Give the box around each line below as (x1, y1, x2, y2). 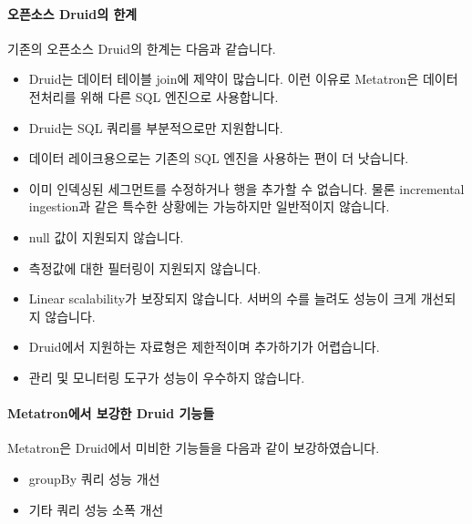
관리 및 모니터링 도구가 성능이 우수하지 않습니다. (28, 367, 305, 386)
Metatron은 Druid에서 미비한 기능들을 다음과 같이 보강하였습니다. (7, 438, 380, 457)
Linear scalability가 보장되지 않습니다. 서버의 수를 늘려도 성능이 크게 (28, 289, 417, 308)
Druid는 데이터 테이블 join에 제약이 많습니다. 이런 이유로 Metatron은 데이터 (28, 69, 458, 88)
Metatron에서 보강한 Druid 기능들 (7, 404, 215, 423)
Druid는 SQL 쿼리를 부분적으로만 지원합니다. (28, 118, 283, 137)
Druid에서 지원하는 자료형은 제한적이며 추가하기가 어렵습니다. (28, 337, 380, 356)
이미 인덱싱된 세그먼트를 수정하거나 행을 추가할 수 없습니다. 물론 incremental (28, 179, 465, 198)
